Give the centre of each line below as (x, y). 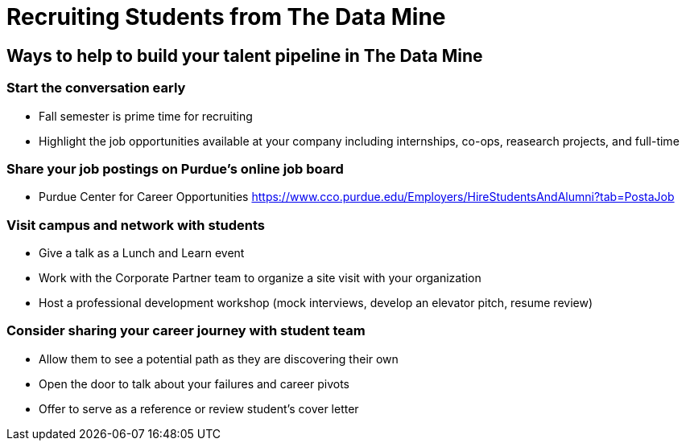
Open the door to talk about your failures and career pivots (194, 383)
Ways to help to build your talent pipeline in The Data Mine (245, 55)
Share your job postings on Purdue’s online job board (175, 168)
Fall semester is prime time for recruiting (146, 116)
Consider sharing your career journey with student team (186, 331)
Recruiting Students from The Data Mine (226, 17)
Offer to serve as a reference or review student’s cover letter (199, 408)
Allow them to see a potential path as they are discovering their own (219, 359)
